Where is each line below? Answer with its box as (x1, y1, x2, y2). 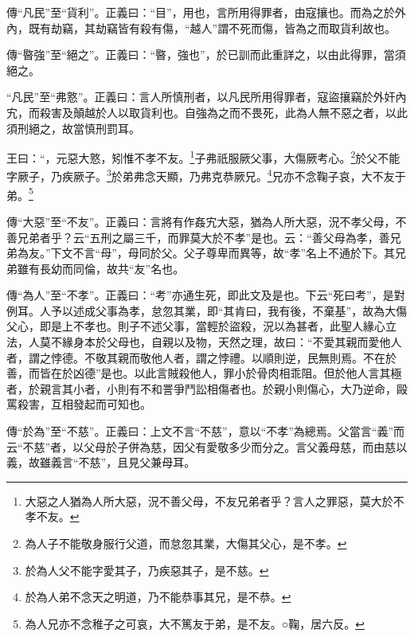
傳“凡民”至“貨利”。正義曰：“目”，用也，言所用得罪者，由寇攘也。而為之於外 (6, 4, 406, 20)
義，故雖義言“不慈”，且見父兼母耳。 (6, 454, 196, 471)
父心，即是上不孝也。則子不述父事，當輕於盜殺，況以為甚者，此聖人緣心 (6, 318, 385, 334)
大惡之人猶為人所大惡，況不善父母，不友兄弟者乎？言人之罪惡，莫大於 (25, 492, 393, 509)
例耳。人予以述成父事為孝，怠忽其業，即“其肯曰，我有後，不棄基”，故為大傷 (6, 302, 408, 318)
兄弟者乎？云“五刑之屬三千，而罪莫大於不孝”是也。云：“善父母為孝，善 (17, 229, 390, 245)
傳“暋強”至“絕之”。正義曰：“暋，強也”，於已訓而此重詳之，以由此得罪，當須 (6, 46, 406, 63)
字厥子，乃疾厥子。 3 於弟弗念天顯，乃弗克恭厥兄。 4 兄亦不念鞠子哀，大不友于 (6, 166, 406, 185)
